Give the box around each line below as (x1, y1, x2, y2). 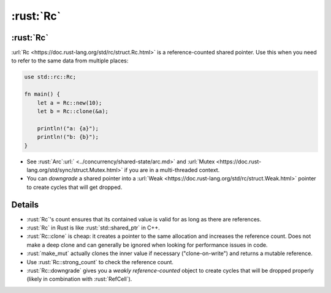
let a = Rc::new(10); (37, 99, 102, 106)
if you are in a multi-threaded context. (124, 166, 220, 174)
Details (11, 199, 39, 210)
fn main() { (24, 91, 61, 98)
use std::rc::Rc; (24, 73, 77, 81)
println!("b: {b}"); (37, 133, 99, 141)
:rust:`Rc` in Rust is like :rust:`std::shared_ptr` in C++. (26, 224, 161, 232)
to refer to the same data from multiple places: (11, 57, 129, 64)
